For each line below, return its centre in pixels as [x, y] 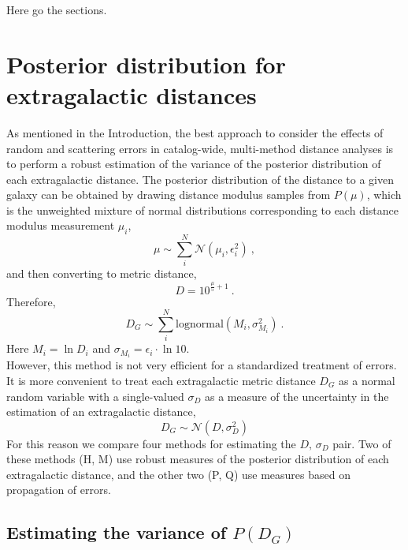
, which [384, 195]
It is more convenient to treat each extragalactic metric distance [161, 380]
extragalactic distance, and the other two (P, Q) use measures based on [178, 474]
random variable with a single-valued [95, 396]
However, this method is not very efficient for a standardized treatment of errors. [202, 365]
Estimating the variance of [117, 532]
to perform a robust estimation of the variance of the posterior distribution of [194, 164]
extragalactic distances [132, 94]
